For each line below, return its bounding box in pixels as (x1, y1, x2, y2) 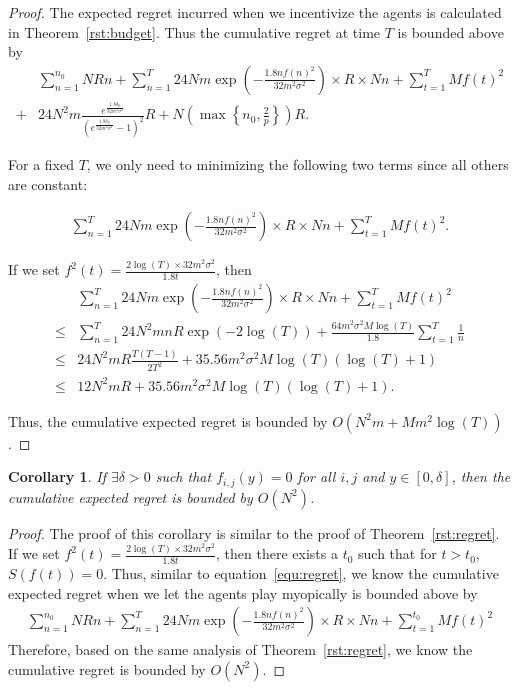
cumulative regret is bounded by (8, 658, 206, 679)
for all (297, 466, 336, 487)
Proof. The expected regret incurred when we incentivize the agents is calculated (8, 2, 502, 22)
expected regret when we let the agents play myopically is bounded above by (8, 582, 478, 603)
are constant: (8, 173, 88, 194)
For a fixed (8, 154, 74, 175)
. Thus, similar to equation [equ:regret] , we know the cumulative (103, 563, 499, 584)
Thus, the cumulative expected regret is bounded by (8, 410, 328, 431)
